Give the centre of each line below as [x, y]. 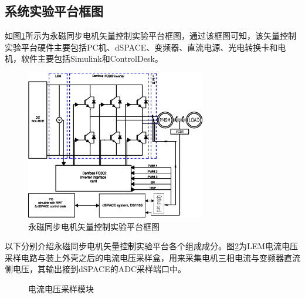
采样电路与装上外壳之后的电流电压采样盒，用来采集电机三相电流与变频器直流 [152, 257]
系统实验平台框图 [54, 11]
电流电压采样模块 [61, 288]
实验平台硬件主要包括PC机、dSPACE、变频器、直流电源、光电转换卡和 [141, 47]
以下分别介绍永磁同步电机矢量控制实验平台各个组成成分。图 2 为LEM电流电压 [152, 246]
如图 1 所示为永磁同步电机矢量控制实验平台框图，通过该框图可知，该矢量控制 [150, 36]
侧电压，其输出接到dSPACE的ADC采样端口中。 [95, 269]
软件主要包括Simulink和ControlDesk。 [92, 58]
